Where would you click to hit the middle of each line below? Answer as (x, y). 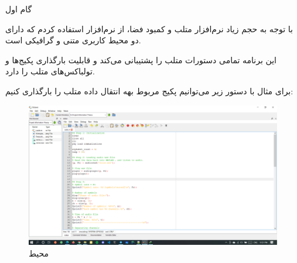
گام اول (19, 9)
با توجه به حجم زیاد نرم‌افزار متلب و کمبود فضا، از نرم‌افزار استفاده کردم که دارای (149, 28)
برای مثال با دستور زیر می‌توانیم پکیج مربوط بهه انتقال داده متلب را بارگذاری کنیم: (149, 90)
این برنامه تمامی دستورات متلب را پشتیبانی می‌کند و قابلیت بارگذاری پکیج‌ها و (141, 59)
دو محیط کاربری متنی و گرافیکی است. (73, 40)
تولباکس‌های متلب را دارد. (50, 71)
